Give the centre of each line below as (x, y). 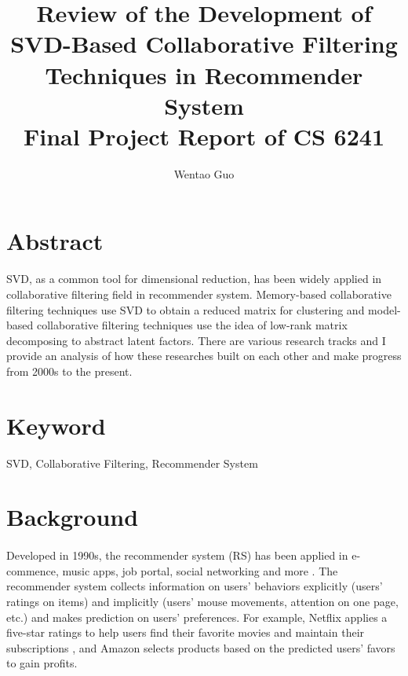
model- (384, 309)
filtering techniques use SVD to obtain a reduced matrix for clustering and (186, 309)
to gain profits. (42, 663)
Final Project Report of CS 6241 (204, 136)
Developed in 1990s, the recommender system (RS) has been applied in (177, 555)
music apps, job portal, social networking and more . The (200, 570)
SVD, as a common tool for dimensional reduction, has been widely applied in (194, 279)
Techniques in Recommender (204, 74)
